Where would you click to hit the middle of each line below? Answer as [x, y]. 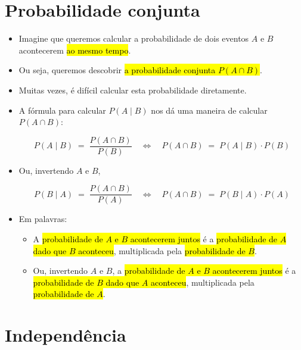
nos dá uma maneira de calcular [209, 110]
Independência [66, 335]
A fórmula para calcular [62, 110]
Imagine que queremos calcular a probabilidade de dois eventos [134, 38]
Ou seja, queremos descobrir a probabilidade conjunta [117, 70]
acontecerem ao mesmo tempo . [75, 50]
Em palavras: [43, 219]
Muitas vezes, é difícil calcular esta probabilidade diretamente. [133, 90]
